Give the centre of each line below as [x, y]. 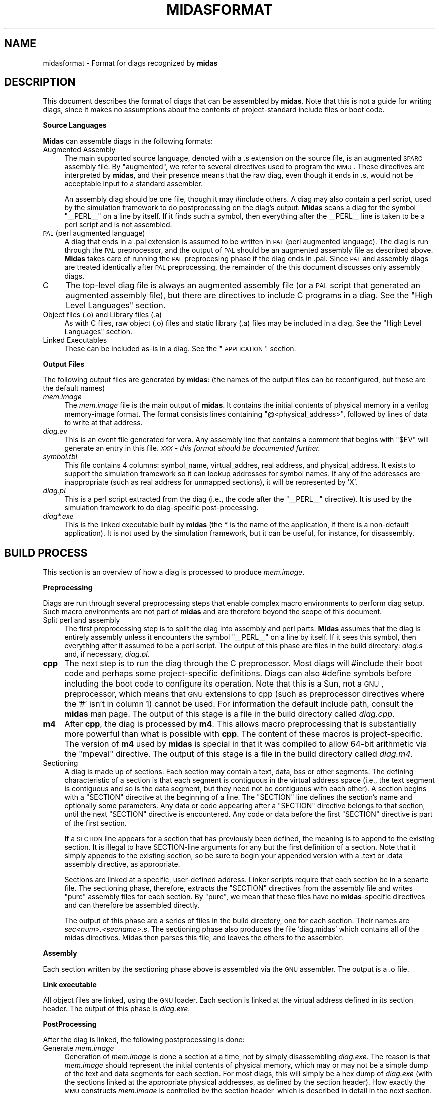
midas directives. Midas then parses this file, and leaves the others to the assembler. [204, 938]
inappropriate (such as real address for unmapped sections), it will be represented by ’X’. [211, 482]
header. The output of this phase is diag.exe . [117, 1009]
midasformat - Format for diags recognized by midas [130, 63]
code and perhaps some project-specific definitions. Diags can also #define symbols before [238, 674]
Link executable [70, 985]
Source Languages [75, 125]
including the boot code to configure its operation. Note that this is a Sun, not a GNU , [224, 684]
